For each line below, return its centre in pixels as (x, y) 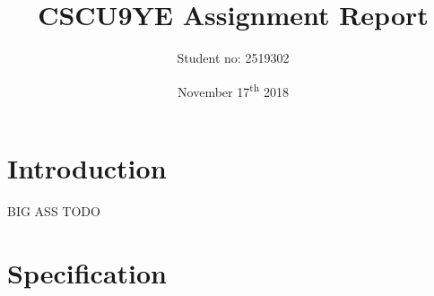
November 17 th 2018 (233, 90)
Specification (87, 272)
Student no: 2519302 (233, 58)
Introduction (87, 167)
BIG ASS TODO (54, 210)
